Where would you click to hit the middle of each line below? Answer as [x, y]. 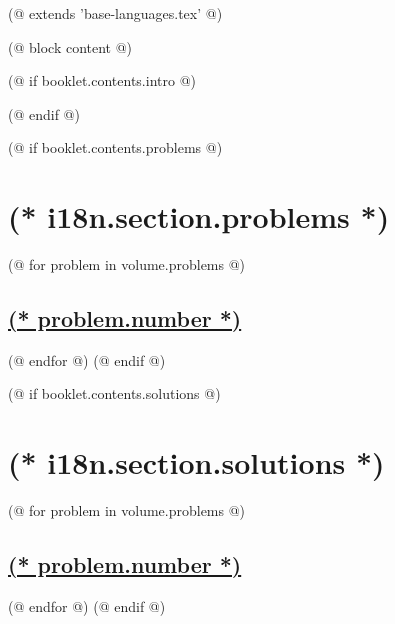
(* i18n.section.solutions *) [196, 462]
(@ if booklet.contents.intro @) [102, 80]
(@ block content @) [70, 46]
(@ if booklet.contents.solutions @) [114, 393]
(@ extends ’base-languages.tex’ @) [115, 13]
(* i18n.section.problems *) [199, 216]
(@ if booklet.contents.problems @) [115, 147]
